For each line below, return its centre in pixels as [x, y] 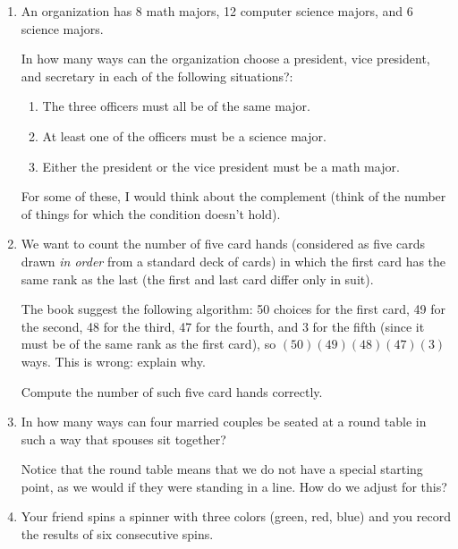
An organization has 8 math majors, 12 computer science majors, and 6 [217, 11]
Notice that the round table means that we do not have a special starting [222, 469]
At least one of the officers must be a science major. [184, 135]
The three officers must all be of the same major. [176, 106]
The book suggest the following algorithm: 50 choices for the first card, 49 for [233, 309]
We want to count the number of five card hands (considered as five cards [223, 244]
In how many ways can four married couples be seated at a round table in [224, 422]
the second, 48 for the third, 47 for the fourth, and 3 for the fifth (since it [223, 326]
